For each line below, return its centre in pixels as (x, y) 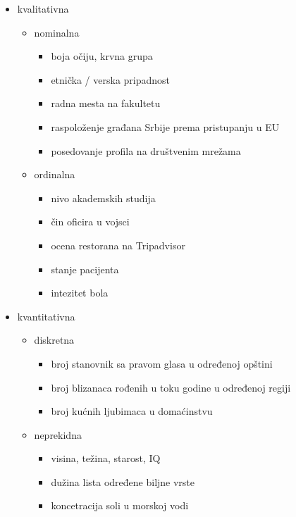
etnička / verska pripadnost (111, 79)
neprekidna (58, 434)
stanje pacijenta (85, 269)
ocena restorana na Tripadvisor (118, 245)
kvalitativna (43, 8)
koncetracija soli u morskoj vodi (120, 505)
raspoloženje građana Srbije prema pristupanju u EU (165, 126)
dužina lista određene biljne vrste (123, 481)
